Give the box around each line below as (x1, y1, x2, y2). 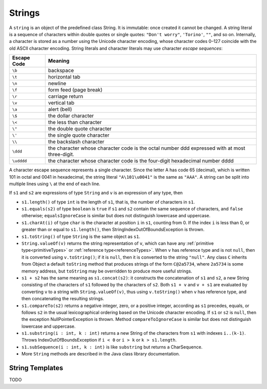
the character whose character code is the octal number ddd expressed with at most (48, 145, 246, 152)
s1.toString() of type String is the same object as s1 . (21, 233, 140, 239)
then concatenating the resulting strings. (21, 296, 104, 302)
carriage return (48, 93, 84, 100)
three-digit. (48, 151, 74, 158)
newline (48, 80, 67, 87)
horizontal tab (48, 74, 81, 80)
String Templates (9, 364, 64, 372)
